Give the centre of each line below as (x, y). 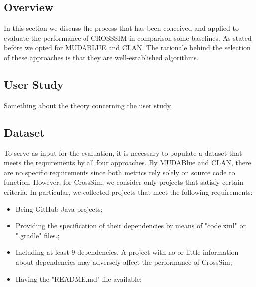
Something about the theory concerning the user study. (88, 105)
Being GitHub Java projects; (59, 209)
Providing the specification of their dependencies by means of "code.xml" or (130, 225)
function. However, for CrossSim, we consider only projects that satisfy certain (124, 182)
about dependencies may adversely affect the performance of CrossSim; (124, 261)
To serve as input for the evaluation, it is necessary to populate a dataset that (123, 153)
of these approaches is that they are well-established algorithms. (101, 57)
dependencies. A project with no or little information (158, 252)
